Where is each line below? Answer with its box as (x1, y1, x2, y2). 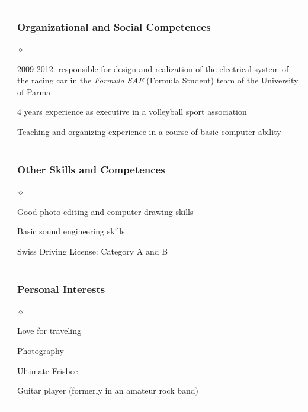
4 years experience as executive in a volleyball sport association (17, 105, 247, 118)
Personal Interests (17, 281, 105, 296)
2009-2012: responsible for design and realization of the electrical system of (17, 62, 289, 75)
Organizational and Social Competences (17, 19, 211, 34)
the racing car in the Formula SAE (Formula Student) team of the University (17, 74, 299, 86)
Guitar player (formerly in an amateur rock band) (17, 384, 199, 397)
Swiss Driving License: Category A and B (17, 244, 168, 257)
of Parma (17, 85, 51, 98)
